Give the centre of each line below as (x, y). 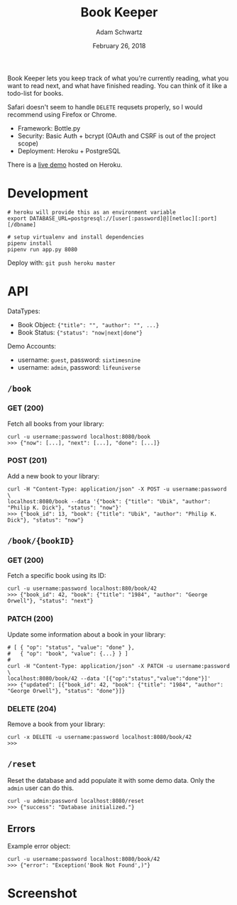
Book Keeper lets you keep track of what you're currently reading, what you (118, 78)
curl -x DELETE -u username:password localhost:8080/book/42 (100, 737)
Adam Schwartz (119, 32)
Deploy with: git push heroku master (61, 263)
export (17, 218)
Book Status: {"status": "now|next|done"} (80, 332)
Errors (21, 829)
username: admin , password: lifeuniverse (79, 367)
